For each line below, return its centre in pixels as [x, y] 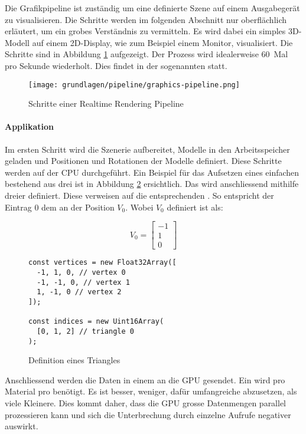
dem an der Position [78, 207]
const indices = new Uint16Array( [96, 322]
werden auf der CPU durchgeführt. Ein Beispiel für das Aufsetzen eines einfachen [152, 172]
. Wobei [139, 207]
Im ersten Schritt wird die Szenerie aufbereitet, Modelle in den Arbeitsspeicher [147, 149]
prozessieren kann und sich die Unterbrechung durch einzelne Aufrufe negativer [148, 414]
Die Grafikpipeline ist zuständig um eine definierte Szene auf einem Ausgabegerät [152, 8]
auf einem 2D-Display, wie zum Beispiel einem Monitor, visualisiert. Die [162, 42]
